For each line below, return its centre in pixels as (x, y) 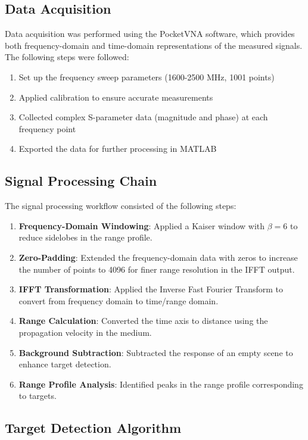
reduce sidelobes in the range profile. (85, 237)
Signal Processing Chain (81, 181)
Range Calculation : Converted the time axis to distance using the (143, 321)
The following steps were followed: (67, 57)
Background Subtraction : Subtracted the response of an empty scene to (156, 352)
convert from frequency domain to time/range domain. (119, 300)
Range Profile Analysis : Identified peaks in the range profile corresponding (161, 384)
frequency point (47, 128)
